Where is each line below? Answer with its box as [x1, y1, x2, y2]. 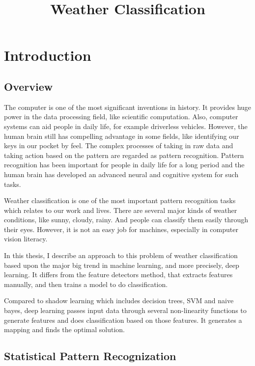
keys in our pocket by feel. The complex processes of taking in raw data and [4, 140, 233, 151]
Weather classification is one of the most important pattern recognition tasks [4, 195, 236, 206]
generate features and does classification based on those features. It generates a [4, 314, 242, 325]
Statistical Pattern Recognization [4, 348, 176, 364]
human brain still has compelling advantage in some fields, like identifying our [4, 131, 239, 141]
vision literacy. [4, 234, 48, 244]
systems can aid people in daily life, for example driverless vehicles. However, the [4, 121, 248, 131]
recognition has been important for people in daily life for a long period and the [4, 159, 245, 170]
